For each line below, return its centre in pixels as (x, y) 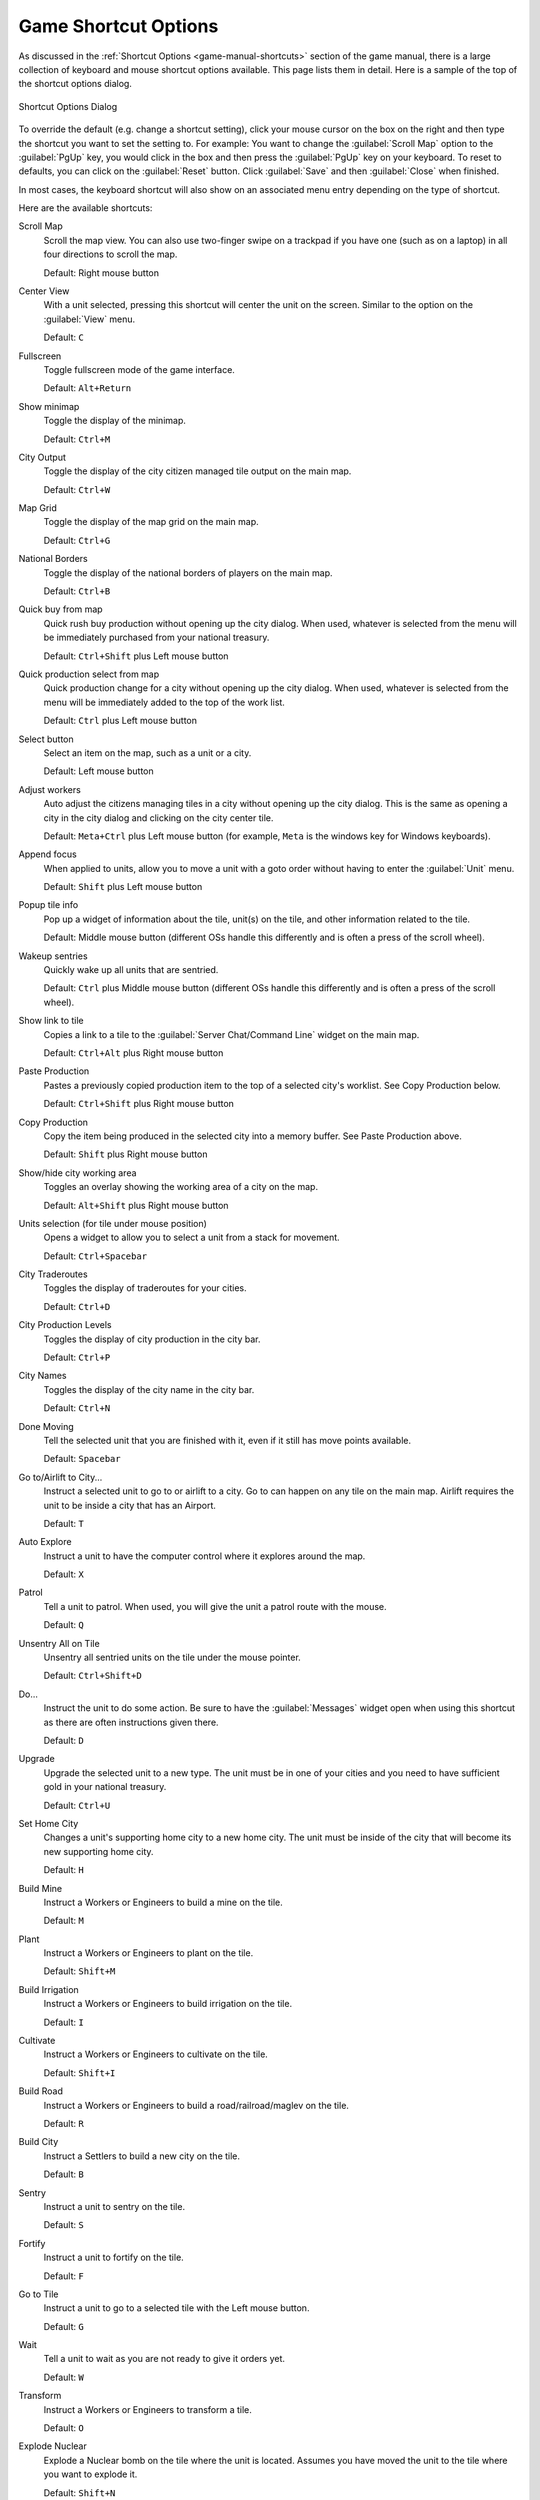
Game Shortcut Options (118, 26)
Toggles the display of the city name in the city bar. (149, 1389)
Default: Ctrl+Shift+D (92, 1676)
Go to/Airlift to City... (60, 1477)
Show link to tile (51, 1021)
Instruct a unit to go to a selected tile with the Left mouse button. (176, 2308)
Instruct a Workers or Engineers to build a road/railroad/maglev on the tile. (196, 2105)
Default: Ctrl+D (77, 1306)
